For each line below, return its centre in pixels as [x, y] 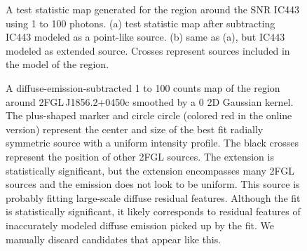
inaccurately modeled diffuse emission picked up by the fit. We [140, 225]
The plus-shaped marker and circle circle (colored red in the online [149, 115]
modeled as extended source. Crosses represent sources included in [148, 50]
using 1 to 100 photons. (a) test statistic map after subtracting [141, 23]
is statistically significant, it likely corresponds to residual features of [153, 211]
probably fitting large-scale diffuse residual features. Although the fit [153, 197]
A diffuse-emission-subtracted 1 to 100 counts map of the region [143, 87]
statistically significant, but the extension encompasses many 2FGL [150, 170]
